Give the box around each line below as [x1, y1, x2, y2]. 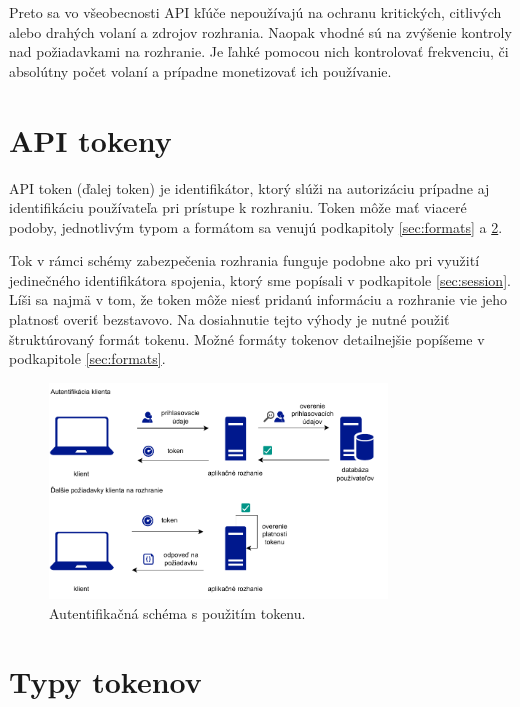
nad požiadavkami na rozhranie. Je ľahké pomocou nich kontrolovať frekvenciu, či [9, 41, 509, 62]
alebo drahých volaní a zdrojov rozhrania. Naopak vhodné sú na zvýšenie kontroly [9, 21, 512, 42]
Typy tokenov [9, 661, 202, 702]
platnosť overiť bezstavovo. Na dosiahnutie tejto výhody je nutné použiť [9, 309, 450, 330]
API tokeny [9, 119, 172, 160]
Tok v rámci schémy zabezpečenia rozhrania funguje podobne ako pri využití [9, 250, 480, 271]
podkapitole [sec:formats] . [9, 348, 166, 369]
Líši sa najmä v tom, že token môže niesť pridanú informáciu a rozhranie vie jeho [9, 289, 507, 310]
